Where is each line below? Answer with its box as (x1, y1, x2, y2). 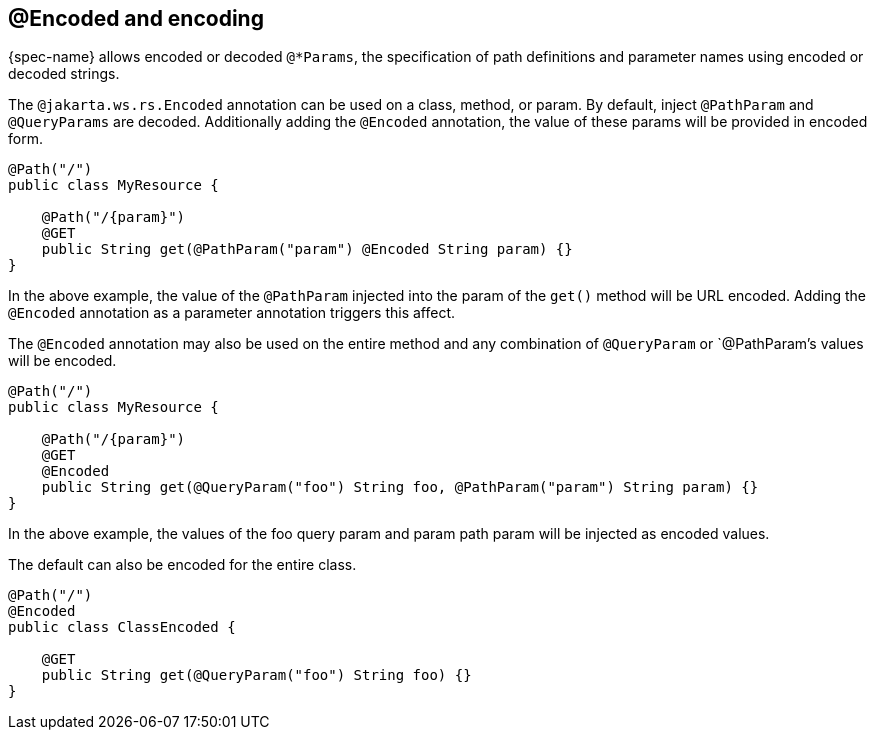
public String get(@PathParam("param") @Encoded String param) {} (41, 241, 573, 258)
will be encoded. (8, 352, 117, 370)
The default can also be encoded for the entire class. (8, 556, 357, 574)
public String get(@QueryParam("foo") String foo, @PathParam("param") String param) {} (41, 479, 759, 496)
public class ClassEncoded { (8, 619, 236, 636)
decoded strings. (8, 65, 120, 83)
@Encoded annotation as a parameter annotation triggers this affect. (8, 304, 455, 322)
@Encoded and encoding (8, 6, 264, 31)
